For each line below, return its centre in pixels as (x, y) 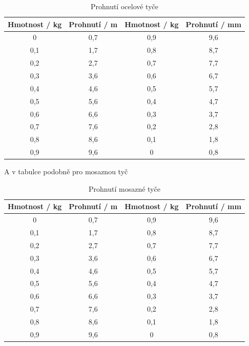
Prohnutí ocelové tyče (124, 6)
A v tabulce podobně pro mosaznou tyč (66, 171)
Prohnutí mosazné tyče (125, 188)
